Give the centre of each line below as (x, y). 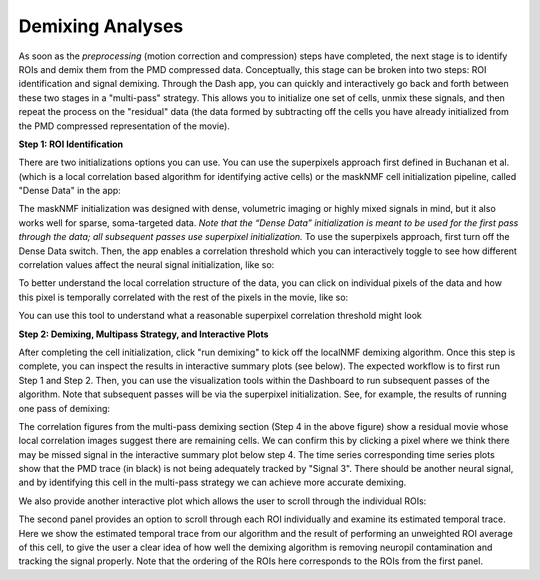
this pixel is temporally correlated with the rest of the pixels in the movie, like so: (183, 297)
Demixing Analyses (101, 26)
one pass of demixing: (64, 408)
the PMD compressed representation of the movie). (124, 126)
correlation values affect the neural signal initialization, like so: (146, 265)
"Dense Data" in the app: (70, 191)
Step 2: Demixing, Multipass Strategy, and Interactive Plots (143, 334)
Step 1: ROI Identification (71, 144)
